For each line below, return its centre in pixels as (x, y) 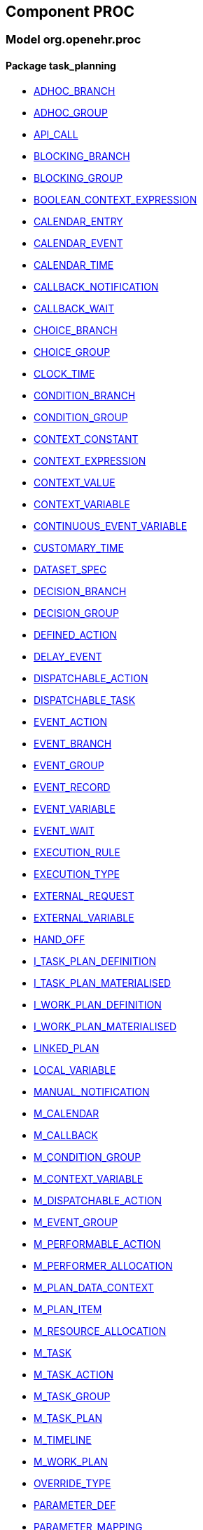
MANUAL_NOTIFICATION (92, 1091)
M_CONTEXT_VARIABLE (89, 1178)
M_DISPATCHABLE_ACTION (98, 1200)
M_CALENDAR (66, 1113)
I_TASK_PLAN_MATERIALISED (103, 983)
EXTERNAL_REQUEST (84, 896)
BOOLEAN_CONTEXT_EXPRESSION (115, 199)
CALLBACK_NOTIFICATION (96, 286)
